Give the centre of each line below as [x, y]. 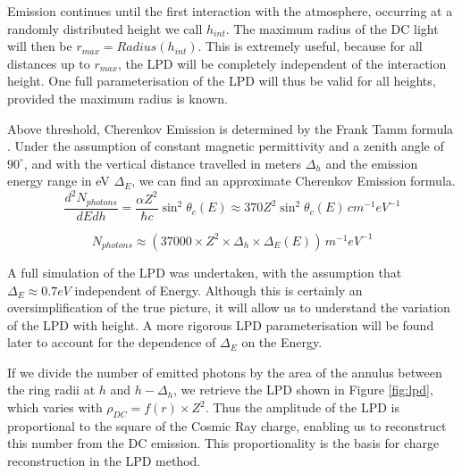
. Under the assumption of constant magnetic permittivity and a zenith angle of [226, 146]
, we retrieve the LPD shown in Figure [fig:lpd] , [303, 390]
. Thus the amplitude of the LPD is [302, 407]
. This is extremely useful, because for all [310, 46]
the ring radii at [51, 390]
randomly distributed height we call [105, 28]
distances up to [49, 63]
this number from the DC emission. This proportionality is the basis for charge [223, 443]
